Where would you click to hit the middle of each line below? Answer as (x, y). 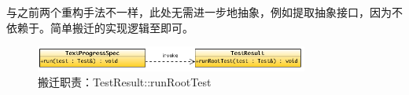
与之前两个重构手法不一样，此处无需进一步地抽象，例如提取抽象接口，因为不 (204, 12)
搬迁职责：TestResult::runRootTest (125, 82)
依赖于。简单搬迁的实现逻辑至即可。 (100, 27)
